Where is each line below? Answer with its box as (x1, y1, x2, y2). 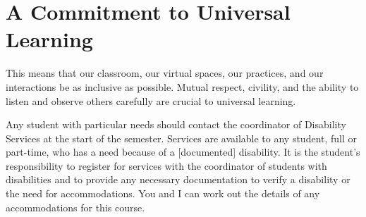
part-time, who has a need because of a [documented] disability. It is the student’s (6, 144, 360, 159)
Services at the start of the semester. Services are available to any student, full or (6, 130, 358, 145)
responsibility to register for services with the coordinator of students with (6, 158, 327, 173)
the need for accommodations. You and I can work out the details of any (6, 186, 320, 201)
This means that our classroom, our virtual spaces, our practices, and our (6, 66, 324, 80)
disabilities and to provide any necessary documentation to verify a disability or (6, 172, 350, 187)
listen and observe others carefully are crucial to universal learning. (6, 93, 296, 108)
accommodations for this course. (6, 199, 145, 214)
